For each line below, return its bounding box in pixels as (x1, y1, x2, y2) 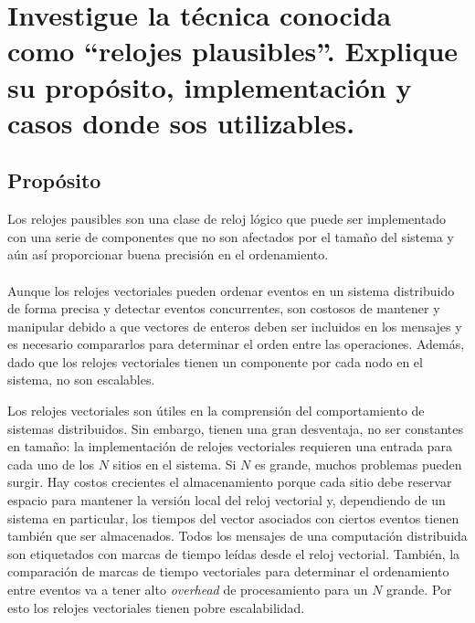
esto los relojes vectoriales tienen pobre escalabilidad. (7, 597, 305, 617)
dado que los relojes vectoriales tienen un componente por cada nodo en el (7, 352, 423, 371)
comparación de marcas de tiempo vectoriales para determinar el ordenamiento (7, 562, 449, 581)
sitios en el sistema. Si (112, 454, 237, 473)
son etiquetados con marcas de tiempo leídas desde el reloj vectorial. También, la (7, 544, 460, 563)
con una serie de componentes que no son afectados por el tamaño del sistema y (7, 227, 454, 246)
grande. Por (386, 580, 452, 599)
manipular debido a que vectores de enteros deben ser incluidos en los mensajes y (7, 316, 462, 335)
